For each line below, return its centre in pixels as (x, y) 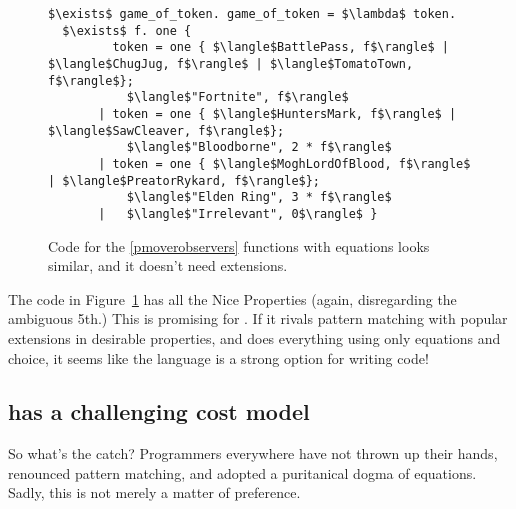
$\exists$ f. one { (127, 30)
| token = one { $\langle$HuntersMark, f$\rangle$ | (277, 113)
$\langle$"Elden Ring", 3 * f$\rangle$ (259, 197)
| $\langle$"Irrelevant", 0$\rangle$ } (238, 213)
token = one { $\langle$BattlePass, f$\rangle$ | (280, 47)
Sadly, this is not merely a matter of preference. (154, 492)
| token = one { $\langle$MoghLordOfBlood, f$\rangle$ (284, 163)
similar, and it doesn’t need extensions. (168, 265)
